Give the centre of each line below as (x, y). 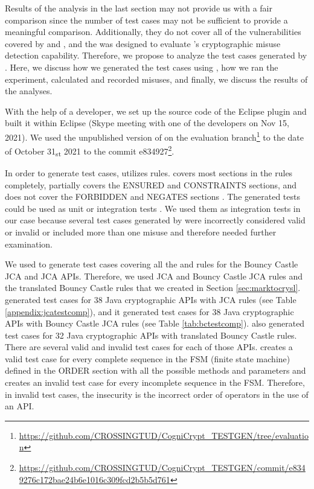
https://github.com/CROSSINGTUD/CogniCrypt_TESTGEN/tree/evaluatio (164, 435)
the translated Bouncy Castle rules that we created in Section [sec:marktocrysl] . (153, 288)
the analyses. (29, 91)
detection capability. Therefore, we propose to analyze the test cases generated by (156, 55)
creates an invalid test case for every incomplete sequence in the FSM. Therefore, (155, 382)
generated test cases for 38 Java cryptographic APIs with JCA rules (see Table (151, 299)
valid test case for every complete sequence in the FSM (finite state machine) (148, 358)
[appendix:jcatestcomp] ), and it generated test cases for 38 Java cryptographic (149, 311)
